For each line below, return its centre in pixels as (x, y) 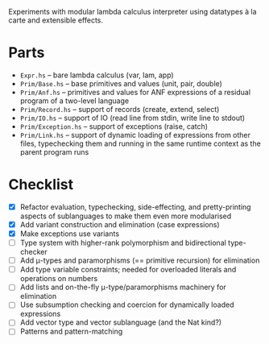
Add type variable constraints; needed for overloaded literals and (128, 270)
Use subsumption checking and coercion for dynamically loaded (127, 305)
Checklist (41, 185)
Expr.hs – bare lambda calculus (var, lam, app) (97, 75)
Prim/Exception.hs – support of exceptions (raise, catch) (114, 126)
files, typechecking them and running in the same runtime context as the (141, 143)
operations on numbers (59, 279)
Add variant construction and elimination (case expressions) (120, 224)
